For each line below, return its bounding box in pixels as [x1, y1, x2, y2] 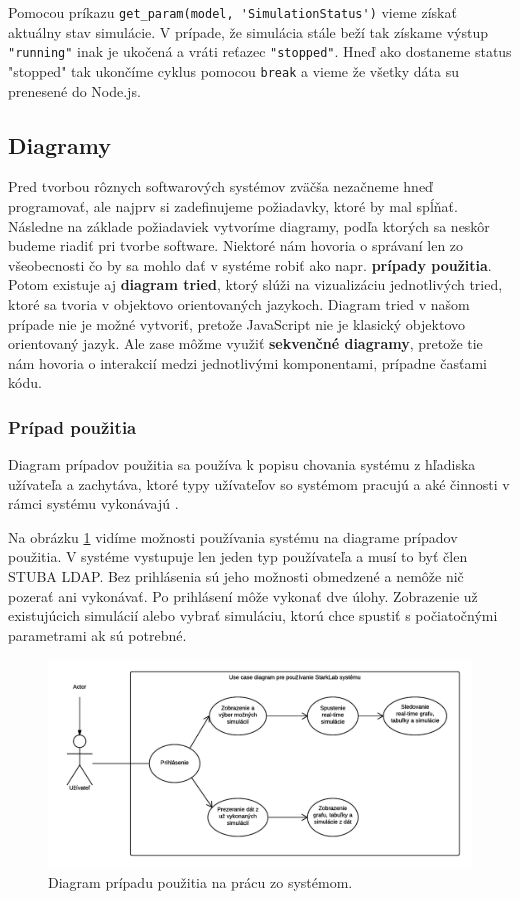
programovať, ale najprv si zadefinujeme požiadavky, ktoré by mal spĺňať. [8, 195, 458, 216]
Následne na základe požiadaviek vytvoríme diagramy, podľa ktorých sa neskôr [8, 215, 490, 236]
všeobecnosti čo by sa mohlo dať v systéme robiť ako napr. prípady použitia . [8, 254, 492, 275]
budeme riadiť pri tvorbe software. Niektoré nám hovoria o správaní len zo [8, 235, 464, 256]
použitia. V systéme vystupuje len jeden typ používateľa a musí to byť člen [8, 546, 468, 567]
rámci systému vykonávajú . [8, 493, 179, 514]
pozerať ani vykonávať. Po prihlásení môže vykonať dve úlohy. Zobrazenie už [8, 585, 478, 606]
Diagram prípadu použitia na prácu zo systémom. [48, 871, 353, 892]
